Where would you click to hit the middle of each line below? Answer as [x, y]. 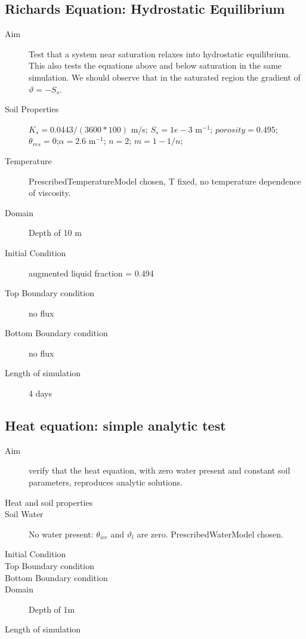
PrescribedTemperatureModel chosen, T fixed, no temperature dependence [165, 181]
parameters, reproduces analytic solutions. [106, 482]
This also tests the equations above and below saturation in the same [155, 65]
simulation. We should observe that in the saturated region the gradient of [165, 77]
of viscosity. [50, 193]
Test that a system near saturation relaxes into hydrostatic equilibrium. [160, 53]
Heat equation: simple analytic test [115, 426]
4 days [40, 393]
